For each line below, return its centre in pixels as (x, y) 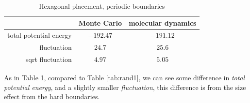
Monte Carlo (100, 22)
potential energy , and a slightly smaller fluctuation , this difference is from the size (125, 87)
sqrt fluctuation (49, 59)
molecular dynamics (163, 22)
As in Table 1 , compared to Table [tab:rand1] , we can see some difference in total (125, 78)
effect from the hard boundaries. (52, 96)
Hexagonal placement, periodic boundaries (102, 6)
